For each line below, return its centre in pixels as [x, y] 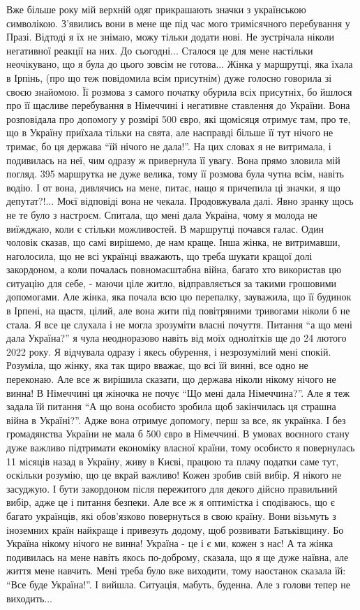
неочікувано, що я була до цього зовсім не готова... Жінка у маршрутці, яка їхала [180, 64]
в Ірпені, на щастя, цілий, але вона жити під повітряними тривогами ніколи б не [178, 311]
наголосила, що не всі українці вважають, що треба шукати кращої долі [159, 255]
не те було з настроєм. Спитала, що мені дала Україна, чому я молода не [162, 214]
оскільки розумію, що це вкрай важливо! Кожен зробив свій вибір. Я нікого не [174, 475]
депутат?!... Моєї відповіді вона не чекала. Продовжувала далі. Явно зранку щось [180, 201]
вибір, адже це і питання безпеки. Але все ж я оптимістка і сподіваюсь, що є [171, 502]
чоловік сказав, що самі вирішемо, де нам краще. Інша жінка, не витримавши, [173, 242]
